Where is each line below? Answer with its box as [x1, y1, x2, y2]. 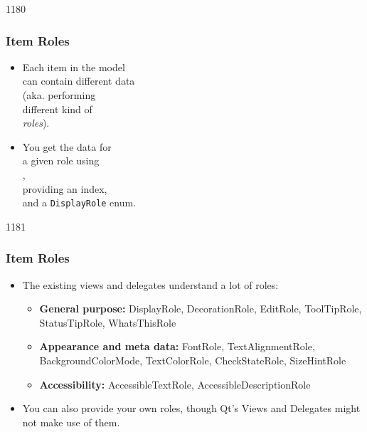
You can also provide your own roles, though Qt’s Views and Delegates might [22, 401, 361, 416]
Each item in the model [22, 59, 125, 74]
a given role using [22, 153, 100, 168]
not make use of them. [22, 414, 120, 429]
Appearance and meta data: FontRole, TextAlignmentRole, [39, 339, 315, 354]
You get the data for [22, 139, 112, 154]
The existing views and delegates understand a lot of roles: [22, 277, 279, 292]
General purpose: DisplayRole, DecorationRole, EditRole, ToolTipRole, [39, 301, 362, 316]
